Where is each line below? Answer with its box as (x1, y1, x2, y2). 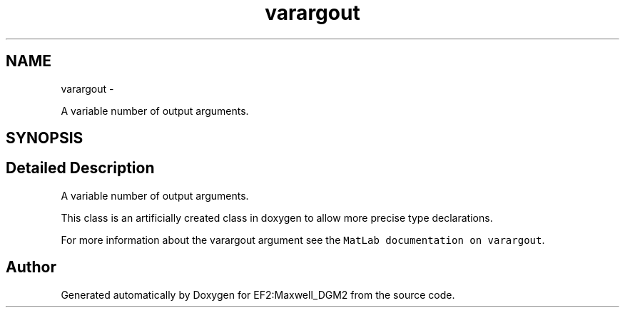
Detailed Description (6, 159, 155, 178)
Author (6, 258, 56, 277)
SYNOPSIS (6, 129, 83, 148)
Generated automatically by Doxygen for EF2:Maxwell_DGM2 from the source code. (61, 288, 455, 301)
